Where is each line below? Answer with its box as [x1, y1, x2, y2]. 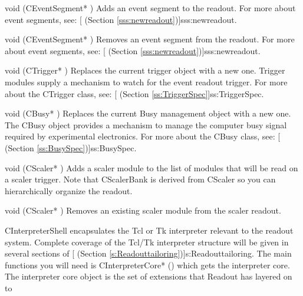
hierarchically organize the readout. [5, 184, 133, 197]
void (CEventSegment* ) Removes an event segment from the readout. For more [5, 33, 295, 45]
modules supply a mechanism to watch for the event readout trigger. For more [5, 75, 288, 88]
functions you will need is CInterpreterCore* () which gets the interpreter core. [5, 258, 290, 271]
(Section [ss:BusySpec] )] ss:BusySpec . [5, 141, 137, 154]
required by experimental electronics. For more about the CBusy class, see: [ [5, 130, 281, 142]
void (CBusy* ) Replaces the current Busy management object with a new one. [5, 107, 291, 119]
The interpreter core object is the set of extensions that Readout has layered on [5, 270, 292, 282]
